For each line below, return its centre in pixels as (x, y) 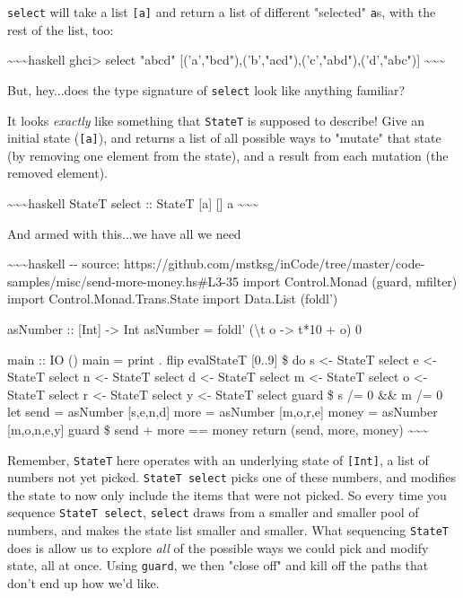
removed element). (58, 173)
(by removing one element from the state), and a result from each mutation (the (228, 155)
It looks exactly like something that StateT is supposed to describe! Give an (216, 120)
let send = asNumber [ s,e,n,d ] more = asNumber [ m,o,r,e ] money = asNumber (223, 412)
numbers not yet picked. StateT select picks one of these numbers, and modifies (231, 477)
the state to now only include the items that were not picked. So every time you (227, 494)
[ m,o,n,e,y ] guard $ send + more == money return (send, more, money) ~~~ (218, 429)
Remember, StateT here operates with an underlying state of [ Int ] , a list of (218, 459)
